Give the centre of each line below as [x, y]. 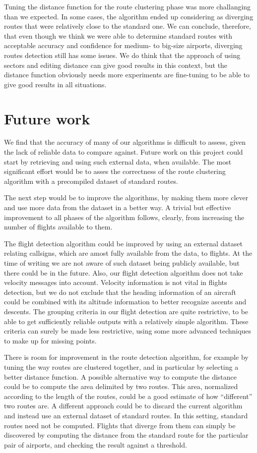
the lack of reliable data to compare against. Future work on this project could [124, 152]
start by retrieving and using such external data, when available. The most [118, 161]
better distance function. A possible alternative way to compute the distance [120, 376]
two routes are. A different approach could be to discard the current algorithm [123, 406]
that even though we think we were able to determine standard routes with [118, 35]
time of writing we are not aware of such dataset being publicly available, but [122, 263]
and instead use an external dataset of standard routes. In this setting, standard [126, 415]
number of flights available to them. [58, 227]
